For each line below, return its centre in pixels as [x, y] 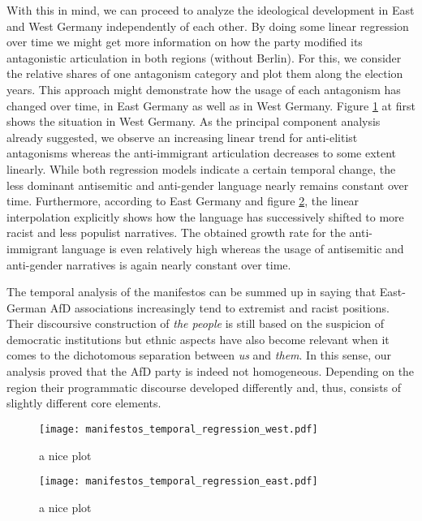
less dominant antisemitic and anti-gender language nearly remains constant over [208, 185]
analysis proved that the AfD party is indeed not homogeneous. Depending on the [211, 371]
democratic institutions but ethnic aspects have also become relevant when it [198, 339]
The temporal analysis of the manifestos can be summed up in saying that [192, 292]
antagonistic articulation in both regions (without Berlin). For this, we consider [204, 57]
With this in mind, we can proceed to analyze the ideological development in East [211, 10]
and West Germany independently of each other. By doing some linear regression [208, 26]
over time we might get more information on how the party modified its [185, 42]
